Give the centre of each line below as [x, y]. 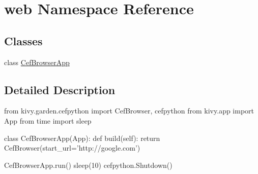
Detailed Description [60, 89]
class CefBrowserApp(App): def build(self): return [82, 138]
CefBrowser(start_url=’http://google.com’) [72, 148]
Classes [23, 40]
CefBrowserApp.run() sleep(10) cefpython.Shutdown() [88, 165]
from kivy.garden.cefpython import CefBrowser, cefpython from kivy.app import [129, 111]
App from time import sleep [48, 120]
